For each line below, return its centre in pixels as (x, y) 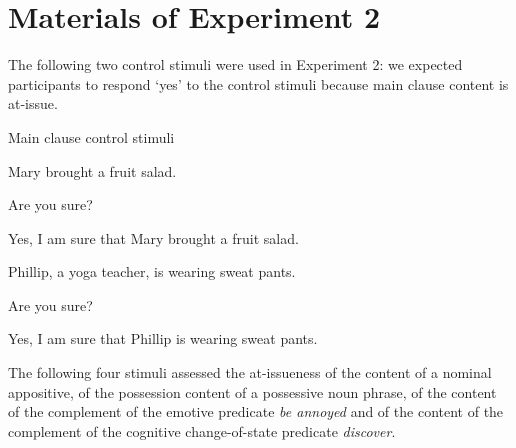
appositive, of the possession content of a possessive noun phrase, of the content (252, 391)
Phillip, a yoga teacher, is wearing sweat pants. (152, 271)
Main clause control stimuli (91, 136)
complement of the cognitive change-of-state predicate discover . (202, 430)
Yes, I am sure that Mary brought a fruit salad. (153, 237)
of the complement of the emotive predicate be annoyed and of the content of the (256, 411)
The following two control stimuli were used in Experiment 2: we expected (235, 64)
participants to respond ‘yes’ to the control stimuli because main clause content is (258, 83)
